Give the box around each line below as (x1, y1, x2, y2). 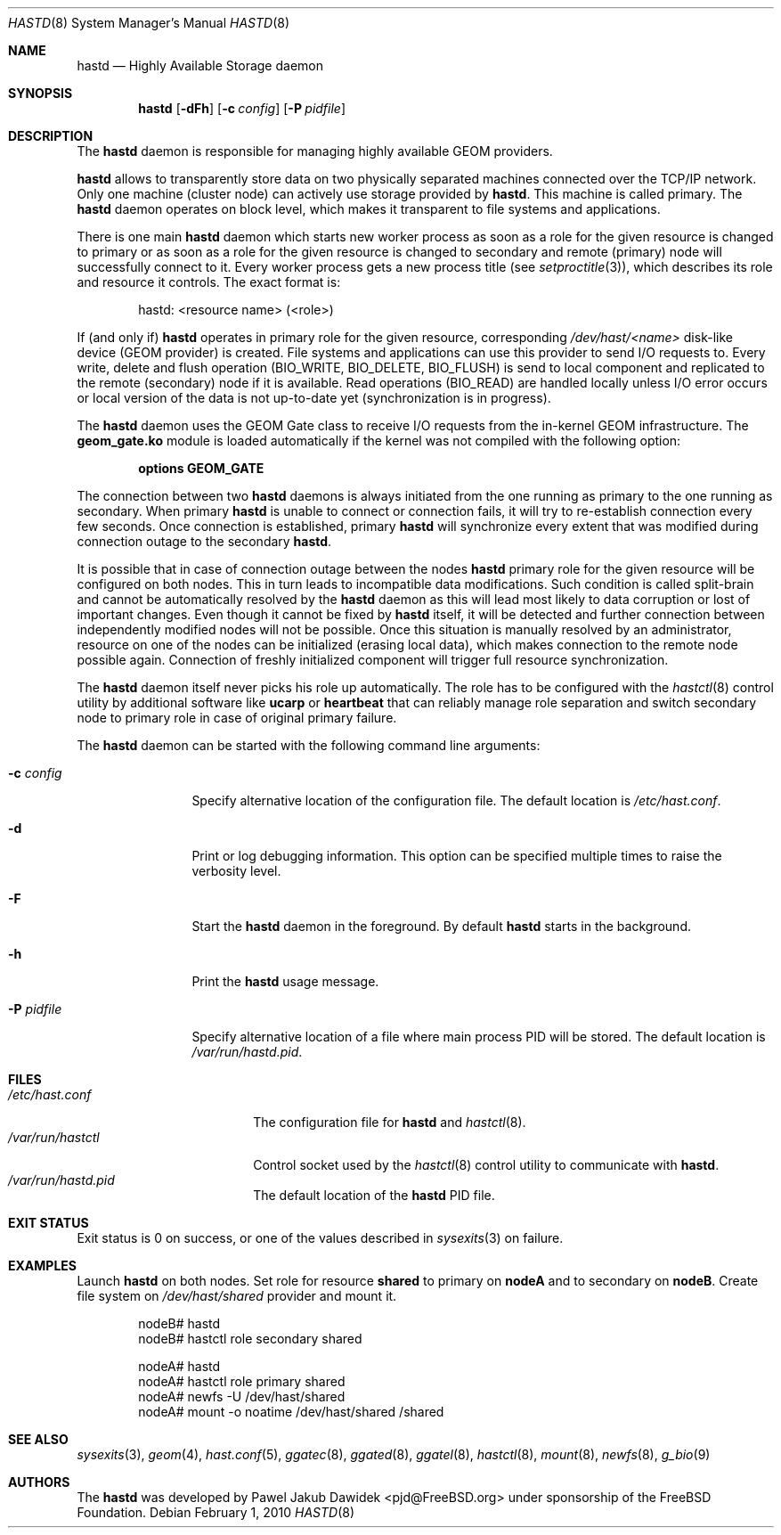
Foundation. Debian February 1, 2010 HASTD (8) (77, 1505, 355, 1520)
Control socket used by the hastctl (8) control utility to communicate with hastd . (253, 1157, 720, 1172)
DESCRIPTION (8, 128, 94, 143)
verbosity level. (191, 863, 281, 878)
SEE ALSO (8, 1432, 69, 1447)
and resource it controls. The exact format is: (77, 274, 341, 290)
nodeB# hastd (138, 1316, 221, 1331)
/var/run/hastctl (8, 1130, 100, 1145)
